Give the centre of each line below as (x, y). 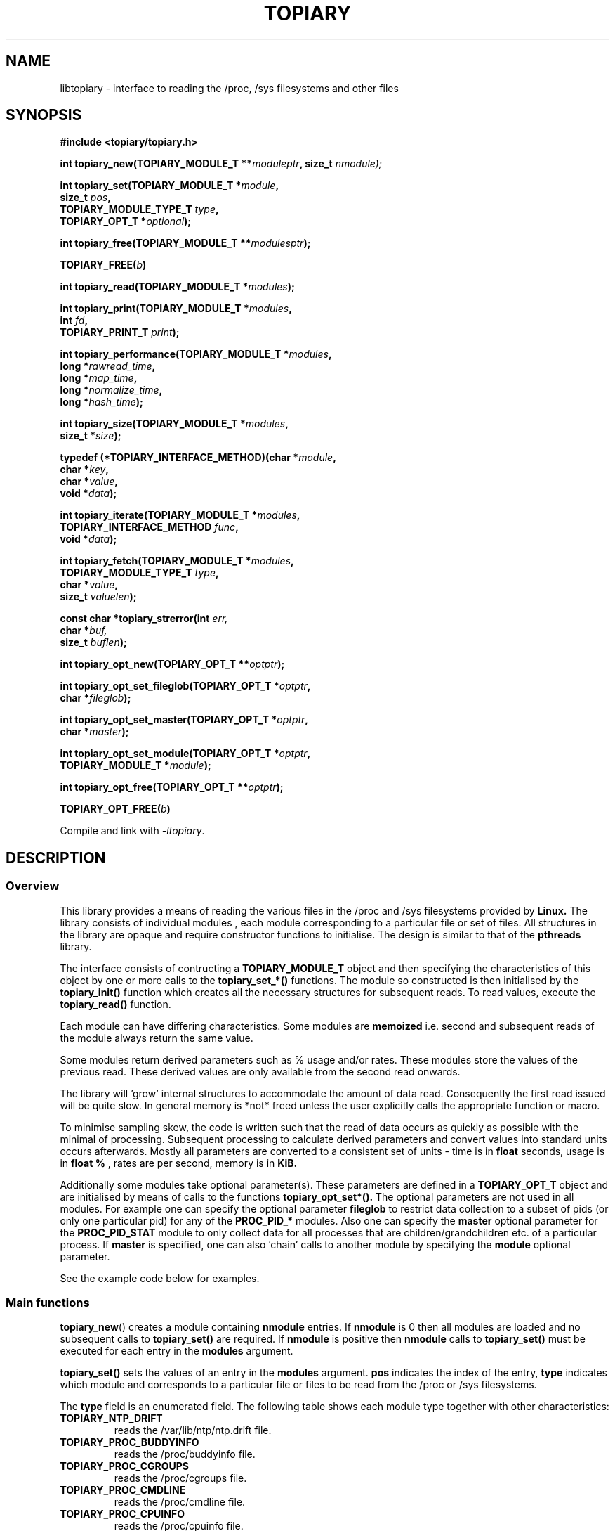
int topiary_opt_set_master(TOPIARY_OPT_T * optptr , (184, 720)
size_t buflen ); (93, 642)
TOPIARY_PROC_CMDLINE (123, 1490)
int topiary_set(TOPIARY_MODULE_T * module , (170, 186)
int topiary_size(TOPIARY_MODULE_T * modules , (174, 424)
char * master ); (94, 732)
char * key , (85, 470)
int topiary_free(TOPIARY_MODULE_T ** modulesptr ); (185, 243)
